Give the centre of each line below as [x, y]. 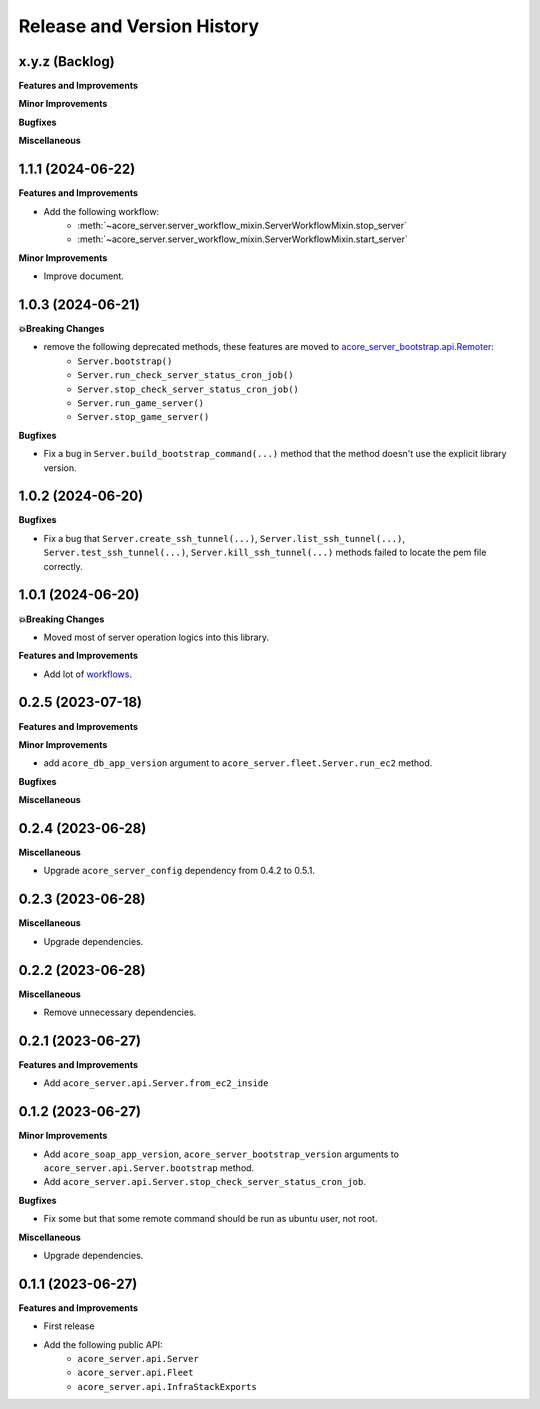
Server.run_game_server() [141, 403]
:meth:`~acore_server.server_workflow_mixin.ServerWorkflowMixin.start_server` [243, 239]
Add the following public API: [103, 1344]
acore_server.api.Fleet [135, 1373]
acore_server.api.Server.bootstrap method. [149, 1168]
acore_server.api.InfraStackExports [167, 1386]
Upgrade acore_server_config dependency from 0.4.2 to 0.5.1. [179, 871]
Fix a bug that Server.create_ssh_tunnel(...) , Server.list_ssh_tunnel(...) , [224, 538]
